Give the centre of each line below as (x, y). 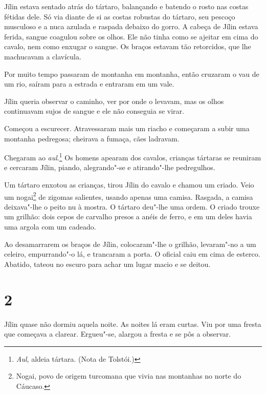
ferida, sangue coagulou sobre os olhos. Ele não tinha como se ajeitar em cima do (131, 36)
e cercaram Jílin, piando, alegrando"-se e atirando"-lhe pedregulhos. (110, 167)
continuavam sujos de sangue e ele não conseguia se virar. (94, 111)
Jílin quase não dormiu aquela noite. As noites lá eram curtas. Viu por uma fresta (133, 324)
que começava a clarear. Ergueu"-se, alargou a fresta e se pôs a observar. (118, 334)
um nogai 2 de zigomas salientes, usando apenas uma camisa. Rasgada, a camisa (129, 196)
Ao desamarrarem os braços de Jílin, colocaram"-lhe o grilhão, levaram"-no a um (130, 244)
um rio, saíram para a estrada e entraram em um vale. (89, 84)
